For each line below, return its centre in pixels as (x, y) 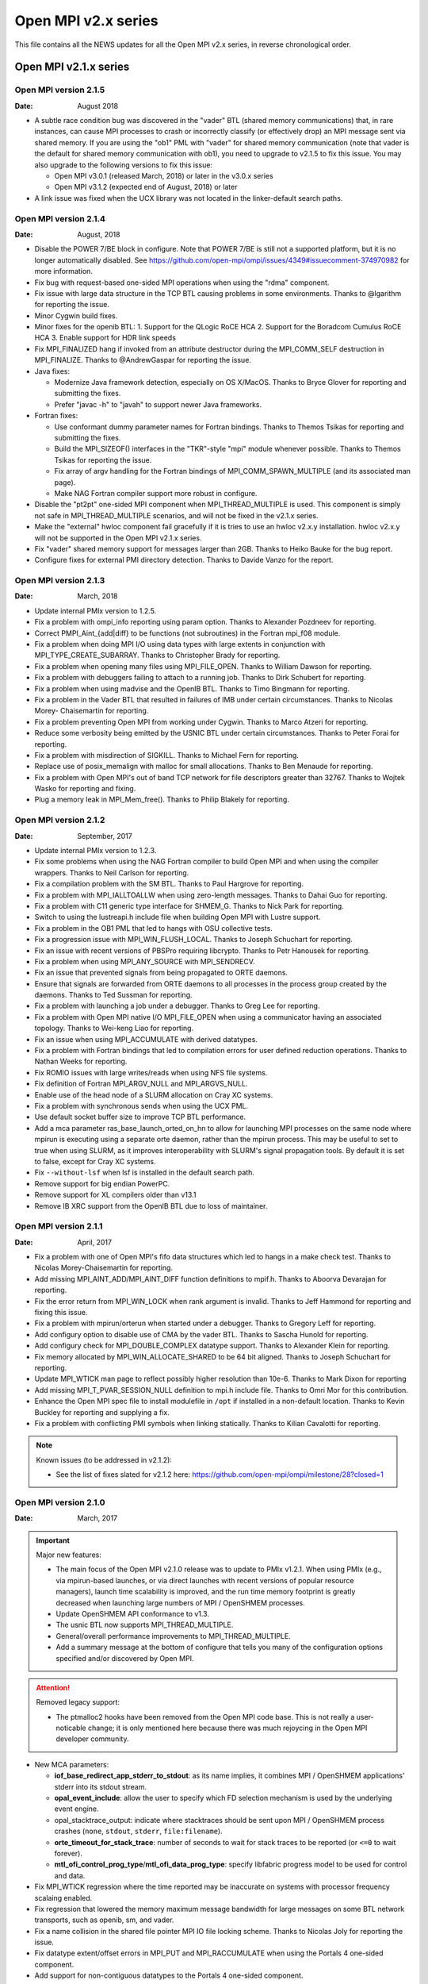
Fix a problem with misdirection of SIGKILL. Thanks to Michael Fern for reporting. (166, 755)
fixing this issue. (61, 1312)
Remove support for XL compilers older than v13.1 (115, 1195)
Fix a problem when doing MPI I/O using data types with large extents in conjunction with (180, 644)
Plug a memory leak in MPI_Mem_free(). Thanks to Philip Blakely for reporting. (162, 800)
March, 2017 (97, 1518)
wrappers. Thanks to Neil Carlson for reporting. (112, 872)
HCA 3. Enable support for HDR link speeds (105, 338)
